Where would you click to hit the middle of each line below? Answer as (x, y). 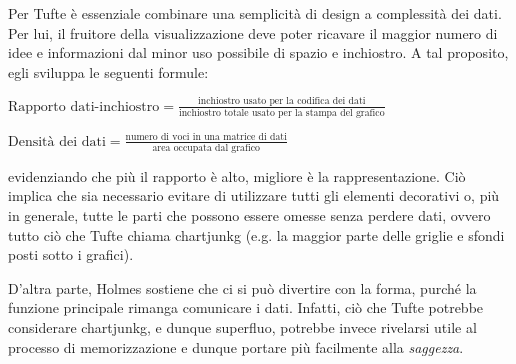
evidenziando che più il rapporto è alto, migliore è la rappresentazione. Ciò (237, 175)
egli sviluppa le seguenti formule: (108, 71)
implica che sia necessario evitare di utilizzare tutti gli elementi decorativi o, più (254, 195)
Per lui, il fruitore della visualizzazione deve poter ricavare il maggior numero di (253, 32)
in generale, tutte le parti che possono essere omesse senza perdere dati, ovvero (249, 215)
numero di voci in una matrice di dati (206, 137)
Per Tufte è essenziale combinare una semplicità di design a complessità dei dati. (255, 13)
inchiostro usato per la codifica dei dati (282, 101)
